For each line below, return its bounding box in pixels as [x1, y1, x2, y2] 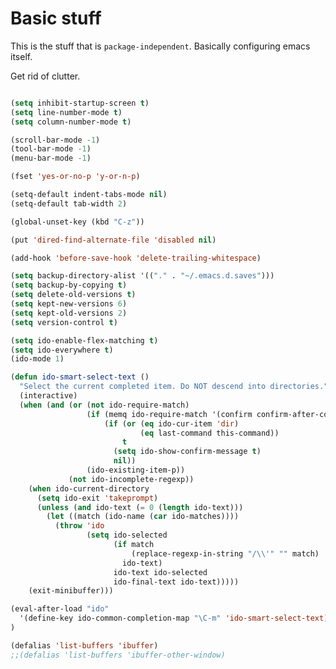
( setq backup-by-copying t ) [10, 280, 128, 291]
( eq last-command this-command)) [139, 428, 280, 438]
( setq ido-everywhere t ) [10, 345, 114, 355]
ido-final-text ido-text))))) [113, 577, 240, 587]
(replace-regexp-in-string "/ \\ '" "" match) [131, 548, 320, 559]
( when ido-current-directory [28, 483, 150, 494]
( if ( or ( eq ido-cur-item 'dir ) [104, 418, 240, 429]
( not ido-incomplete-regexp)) [68, 474, 195, 484]
